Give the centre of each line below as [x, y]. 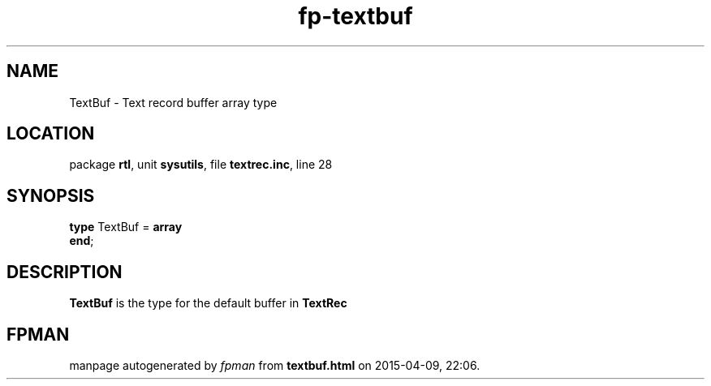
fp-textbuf [355, 16]
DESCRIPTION [65, 272]
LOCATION [51, 134]
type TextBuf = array [126, 227]
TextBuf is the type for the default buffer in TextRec [208, 303]
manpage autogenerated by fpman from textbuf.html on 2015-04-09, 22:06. [275, 365]
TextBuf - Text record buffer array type [173, 102]
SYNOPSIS [51, 195]
